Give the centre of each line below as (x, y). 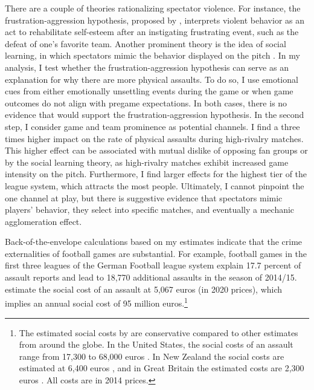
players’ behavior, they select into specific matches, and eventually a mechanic (150, 210)
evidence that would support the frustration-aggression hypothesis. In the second (155, 115)
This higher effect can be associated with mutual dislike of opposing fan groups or (156, 150)
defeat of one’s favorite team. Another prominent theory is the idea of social (146, 43)
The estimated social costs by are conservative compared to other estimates (159, 332)
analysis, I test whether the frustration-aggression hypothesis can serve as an (147, 67)
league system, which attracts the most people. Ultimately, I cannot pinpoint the (155, 185)
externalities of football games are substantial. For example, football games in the (156, 253)
